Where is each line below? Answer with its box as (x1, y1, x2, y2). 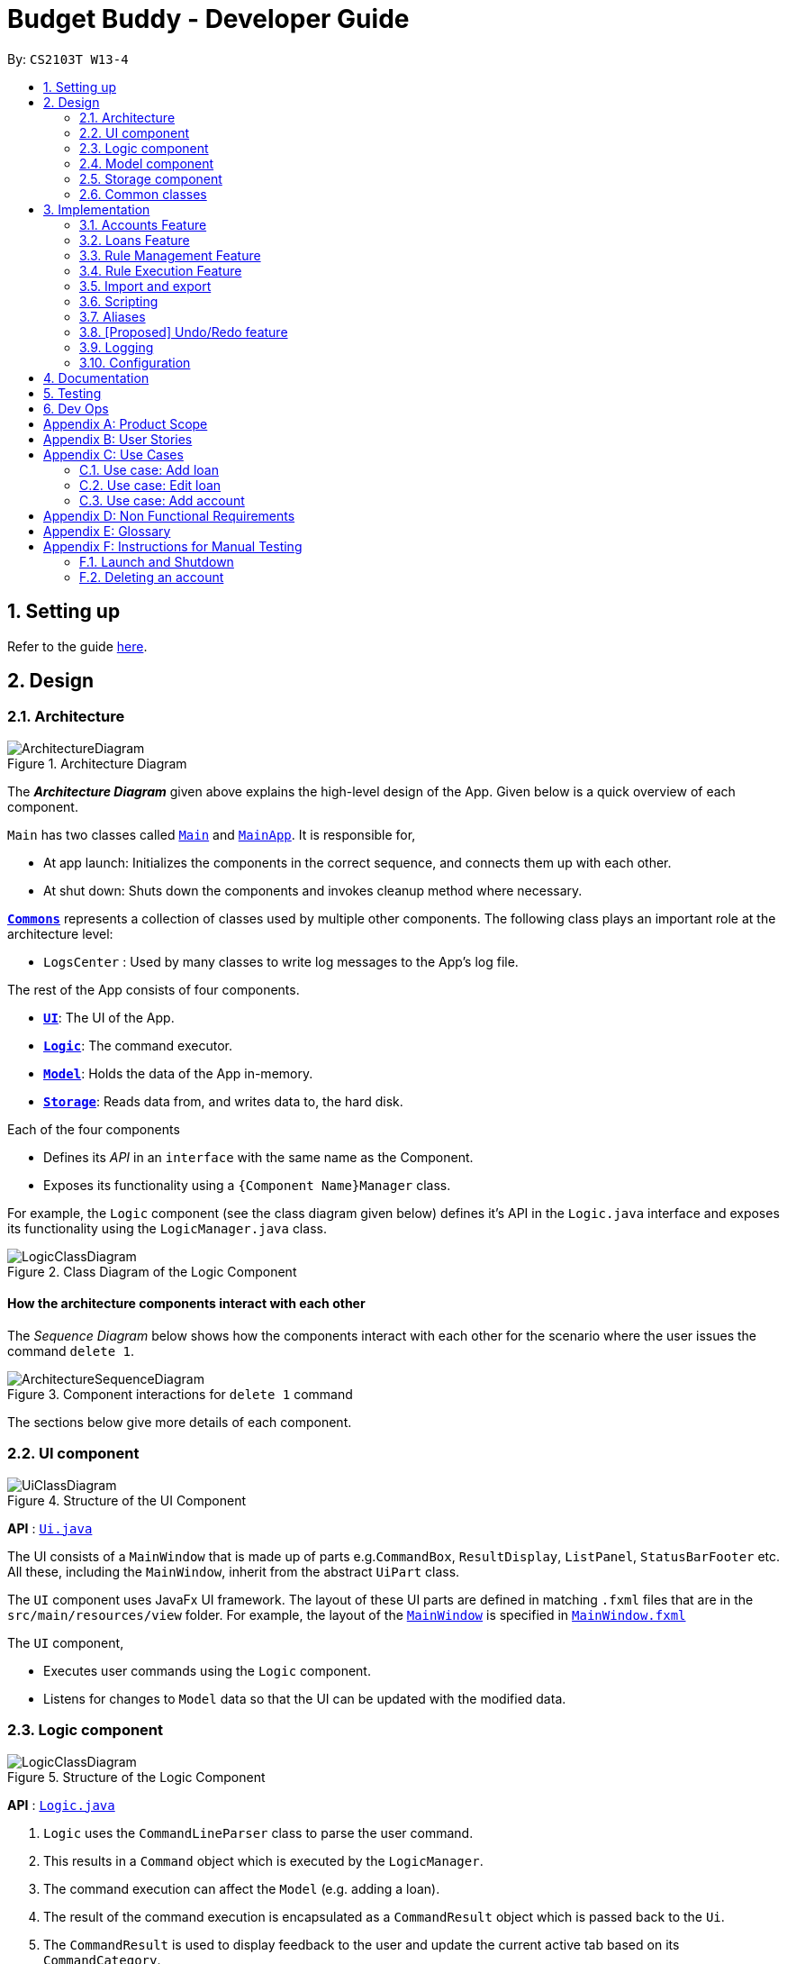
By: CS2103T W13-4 (7, 50, 129, 67)
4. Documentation (43, 369, 149, 386)
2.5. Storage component (79, 170, 222, 186)
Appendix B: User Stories (43, 431, 193, 447)
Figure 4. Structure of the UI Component (7, 1492, 247, 1508)
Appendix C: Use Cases (43, 446, 184, 462)
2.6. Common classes (79, 186, 207, 202)
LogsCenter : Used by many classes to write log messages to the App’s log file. (43, 953, 519, 969)
